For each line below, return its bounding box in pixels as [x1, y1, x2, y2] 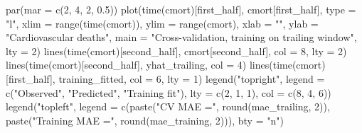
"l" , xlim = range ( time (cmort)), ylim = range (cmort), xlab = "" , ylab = [6, 16, 319, 30]
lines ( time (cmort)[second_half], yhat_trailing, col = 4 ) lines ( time [6, 57, 292, 72]
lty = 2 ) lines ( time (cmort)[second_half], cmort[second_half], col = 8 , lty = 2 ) [6, 43, 347, 58]
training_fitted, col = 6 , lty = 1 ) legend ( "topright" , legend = [58, 71, 325, 86]
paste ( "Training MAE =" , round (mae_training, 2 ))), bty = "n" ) [6, 112, 284, 127]
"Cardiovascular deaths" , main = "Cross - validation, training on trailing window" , [6, 30, 357, 45]
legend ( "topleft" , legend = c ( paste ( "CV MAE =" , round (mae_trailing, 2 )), [6, 99, 330, 114]
